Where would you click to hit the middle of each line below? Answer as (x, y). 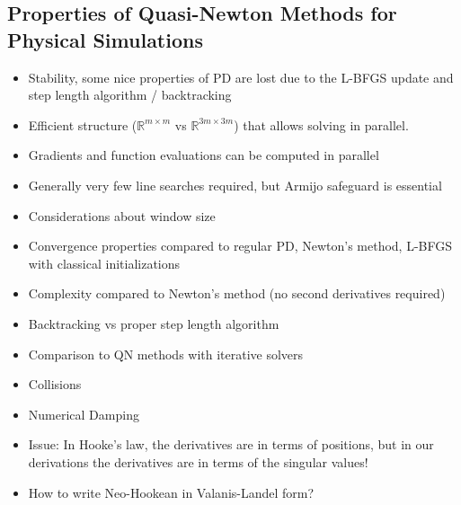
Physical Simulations (105, 39)
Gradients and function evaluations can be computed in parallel (204, 155)
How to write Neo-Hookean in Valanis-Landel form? (171, 492)
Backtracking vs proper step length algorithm (154, 323)
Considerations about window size (122, 215)
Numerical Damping (84, 414)
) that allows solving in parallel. (321, 124)
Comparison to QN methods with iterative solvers (166, 354)
